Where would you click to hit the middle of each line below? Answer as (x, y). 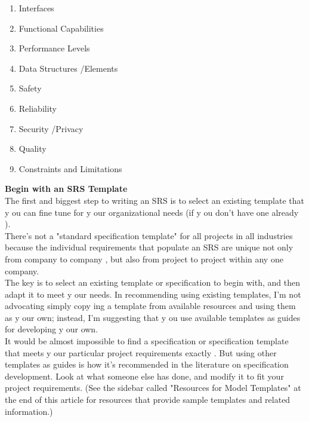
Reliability (38, 108)
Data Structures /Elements (68, 68)
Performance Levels (54, 48)
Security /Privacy (51, 128)
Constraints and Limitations (70, 168)
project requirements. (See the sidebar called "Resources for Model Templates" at (153, 388)
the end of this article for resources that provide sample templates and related (148, 400)
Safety (30, 88)
